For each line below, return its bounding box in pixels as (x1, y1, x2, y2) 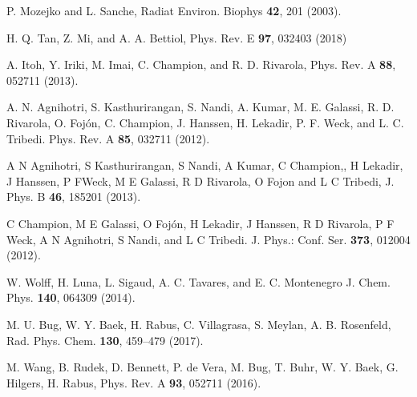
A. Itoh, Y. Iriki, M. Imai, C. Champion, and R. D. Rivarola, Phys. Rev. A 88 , (6, 56, 396, 73)
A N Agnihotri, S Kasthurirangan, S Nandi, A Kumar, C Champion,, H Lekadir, (6, 157, 403, 174)
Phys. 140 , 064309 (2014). (6, 289, 136, 306)
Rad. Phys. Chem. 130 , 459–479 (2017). (6, 331, 204, 348)
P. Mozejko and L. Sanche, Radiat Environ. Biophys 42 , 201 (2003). (6, 2, 342, 18)
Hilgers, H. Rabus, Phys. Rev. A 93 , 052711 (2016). (6, 374, 261, 391)
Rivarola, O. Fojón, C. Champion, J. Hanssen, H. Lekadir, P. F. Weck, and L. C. (6, 114, 404, 130)
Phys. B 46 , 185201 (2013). (6, 188, 141, 205)
